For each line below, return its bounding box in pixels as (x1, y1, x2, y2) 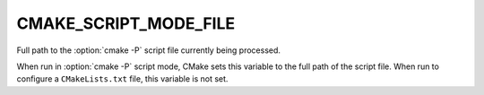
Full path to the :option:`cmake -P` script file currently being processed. (16, 45, 281, 56)
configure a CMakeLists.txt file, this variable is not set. (16, 73, 229, 84)
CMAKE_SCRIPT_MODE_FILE (16, 13, 236, 33)
